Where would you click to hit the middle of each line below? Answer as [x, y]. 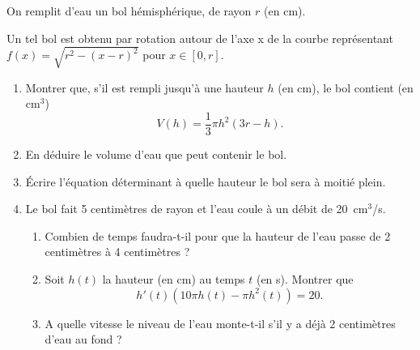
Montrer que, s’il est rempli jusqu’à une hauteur [144, 87]
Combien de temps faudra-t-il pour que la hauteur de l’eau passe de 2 [218, 235]
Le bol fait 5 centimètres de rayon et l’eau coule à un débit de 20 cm [197, 209]
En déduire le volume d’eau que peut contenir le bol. [156, 154]
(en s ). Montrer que [305, 278]
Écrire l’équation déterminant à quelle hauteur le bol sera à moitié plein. [206, 181]
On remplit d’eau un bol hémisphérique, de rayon [129, 11]
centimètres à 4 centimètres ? [117, 252]
